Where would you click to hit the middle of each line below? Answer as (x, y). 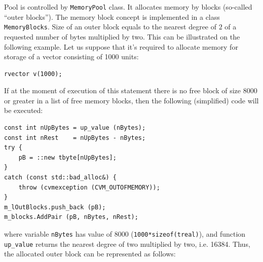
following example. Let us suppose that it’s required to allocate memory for (121, 46)
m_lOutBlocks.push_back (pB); (55, 207)
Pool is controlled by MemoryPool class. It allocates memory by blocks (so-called (128, 7)
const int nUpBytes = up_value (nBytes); (75, 128)
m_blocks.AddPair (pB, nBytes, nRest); (71, 217)
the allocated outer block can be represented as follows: (90, 254)
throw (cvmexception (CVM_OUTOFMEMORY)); (89, 187)
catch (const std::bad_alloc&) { (60, 178)
